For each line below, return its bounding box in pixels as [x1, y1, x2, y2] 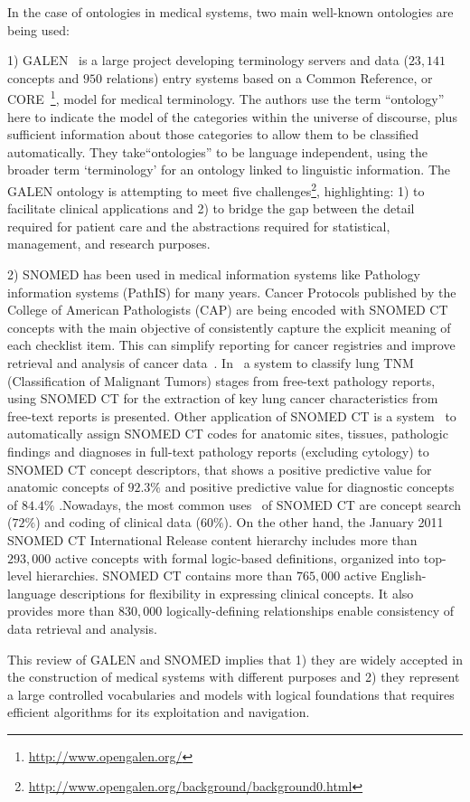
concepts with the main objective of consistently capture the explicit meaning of [7, 317, 451, 336]
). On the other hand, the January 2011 [223, 513, 444, 532]
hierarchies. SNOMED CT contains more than [35, 566, 293, 585]
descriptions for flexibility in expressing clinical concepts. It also [60, 583, 414, 602]
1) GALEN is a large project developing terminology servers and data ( [7, 51, 409, 70]
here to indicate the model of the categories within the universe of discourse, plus [7, 107, 457, 126]
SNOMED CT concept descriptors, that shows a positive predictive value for [7, 459, 432, 478]
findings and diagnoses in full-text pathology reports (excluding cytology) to [7, 441, 429, 460]
